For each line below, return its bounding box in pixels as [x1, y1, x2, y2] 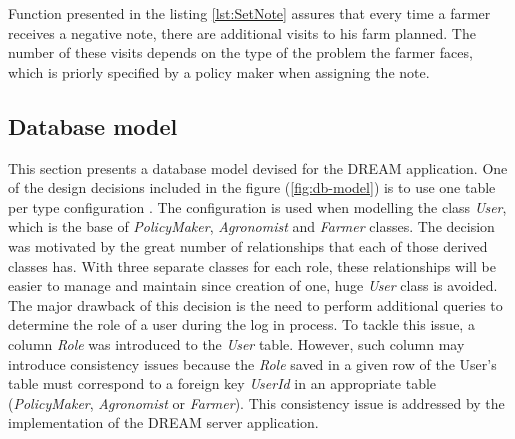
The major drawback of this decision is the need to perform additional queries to [8, 294, 503, 315]
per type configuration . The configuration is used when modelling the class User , [8, 196, 507, 217]
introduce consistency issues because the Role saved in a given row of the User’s [8, 353, 497, 374]
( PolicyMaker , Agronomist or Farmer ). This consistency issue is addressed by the [8, 392, 505, 413]
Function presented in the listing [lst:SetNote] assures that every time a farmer [8, 3, 491, 23]
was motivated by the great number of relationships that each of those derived [8, 235, 488, 256]
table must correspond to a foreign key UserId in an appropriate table [8, 373, 437, 394]
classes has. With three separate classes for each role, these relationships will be [8, 255, 496, 276]
